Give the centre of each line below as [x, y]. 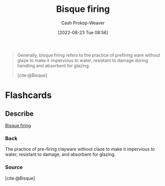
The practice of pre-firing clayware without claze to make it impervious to [80, 149]
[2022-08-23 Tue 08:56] [83, 32]
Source [14, 167]
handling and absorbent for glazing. [54, 65]
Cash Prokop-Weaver [83, 23]
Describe [19, 113]
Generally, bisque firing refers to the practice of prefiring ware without [89, 55]
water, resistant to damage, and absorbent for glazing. [61, 154]
